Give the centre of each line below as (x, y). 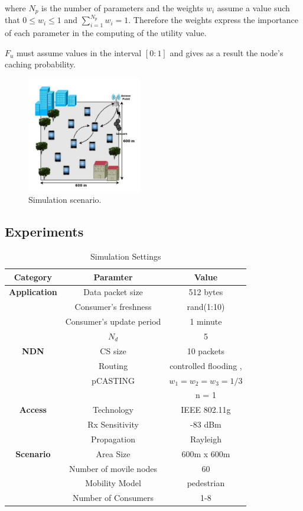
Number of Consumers (113, 498)
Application (33, 292)
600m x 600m (206, 453)
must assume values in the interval (79, 52)
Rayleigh (206, 439)
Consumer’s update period (113, 321)
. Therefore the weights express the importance (214, 20)
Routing (113, 365)
